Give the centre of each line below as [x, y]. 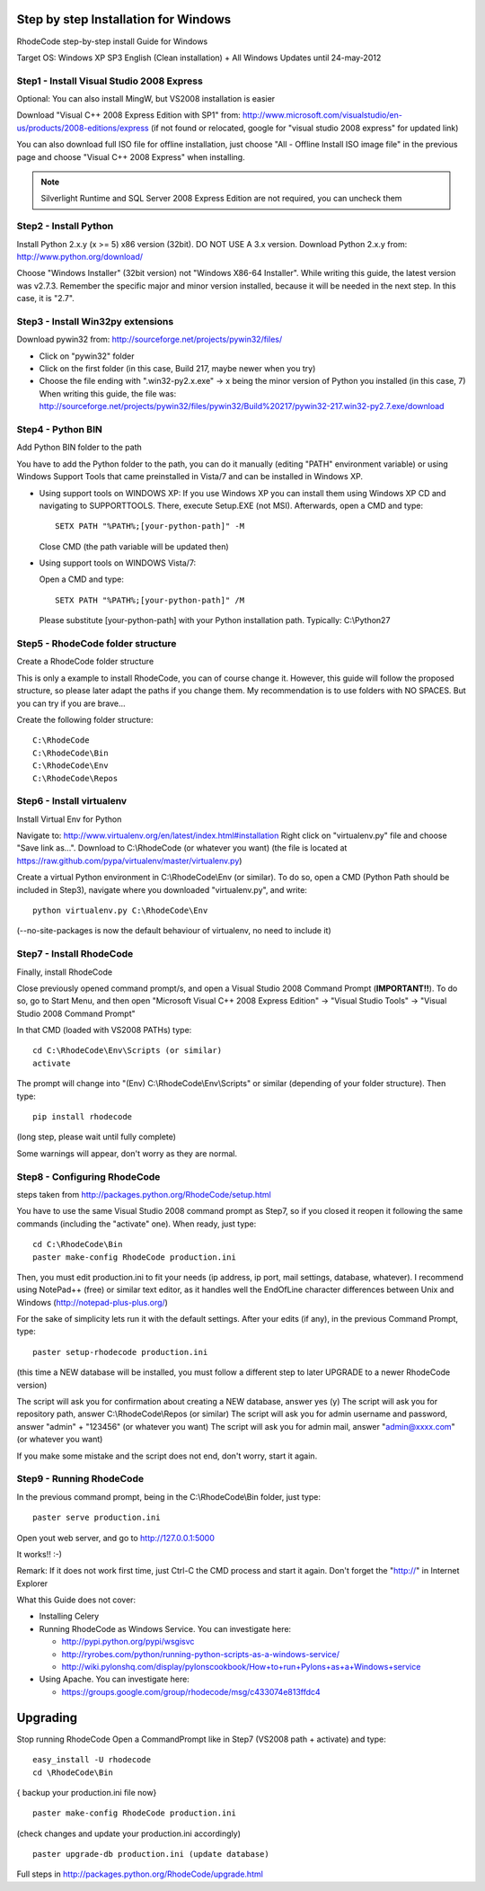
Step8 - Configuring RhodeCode [88, 1176]
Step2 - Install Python [65, 227]
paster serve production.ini [97, 1518]
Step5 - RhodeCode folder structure [97, 643]
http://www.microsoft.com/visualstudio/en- [323, 115]
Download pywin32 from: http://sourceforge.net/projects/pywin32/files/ [150, 339]
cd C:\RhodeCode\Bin [78, 1244]
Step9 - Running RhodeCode [80, 1479]
